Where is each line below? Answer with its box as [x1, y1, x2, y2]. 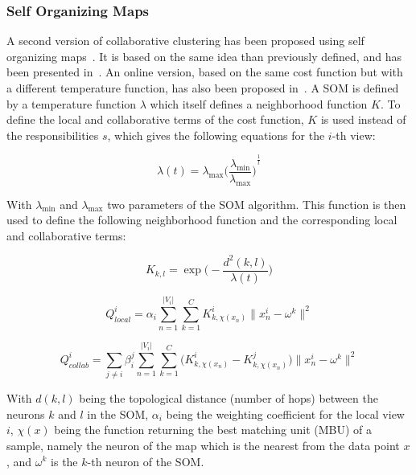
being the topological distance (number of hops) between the [79, 390, 378, 407]
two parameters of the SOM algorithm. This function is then [107, 195, 406, 212]
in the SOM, [87, 405, 149, 422]
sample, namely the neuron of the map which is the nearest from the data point [6, 436, 400, 453]
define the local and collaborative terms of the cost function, [6, 111, 304, 128]
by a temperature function [6, 95, 137, 112]
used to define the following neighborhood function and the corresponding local [6, 211, 397, 228]
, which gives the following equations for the [107, 126, 325, 143]
